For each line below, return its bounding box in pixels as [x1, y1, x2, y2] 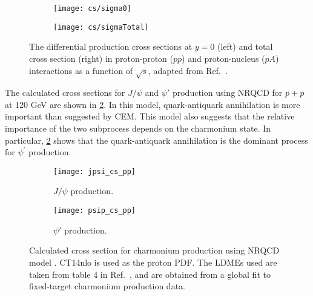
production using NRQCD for [172, 86, 283, 99]
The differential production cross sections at [29, 40, 193, 53]
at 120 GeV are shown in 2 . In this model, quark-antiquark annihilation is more [5, 98, 300, 110]
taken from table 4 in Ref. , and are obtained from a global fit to [29, 267, 271, 280]
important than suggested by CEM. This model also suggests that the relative [5, 110, 295, 123]
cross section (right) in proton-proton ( [29, 52, 174, 64]
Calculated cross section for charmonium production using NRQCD [29, 244, 280, 257]
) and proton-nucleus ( [182, 52, 265, 64]
